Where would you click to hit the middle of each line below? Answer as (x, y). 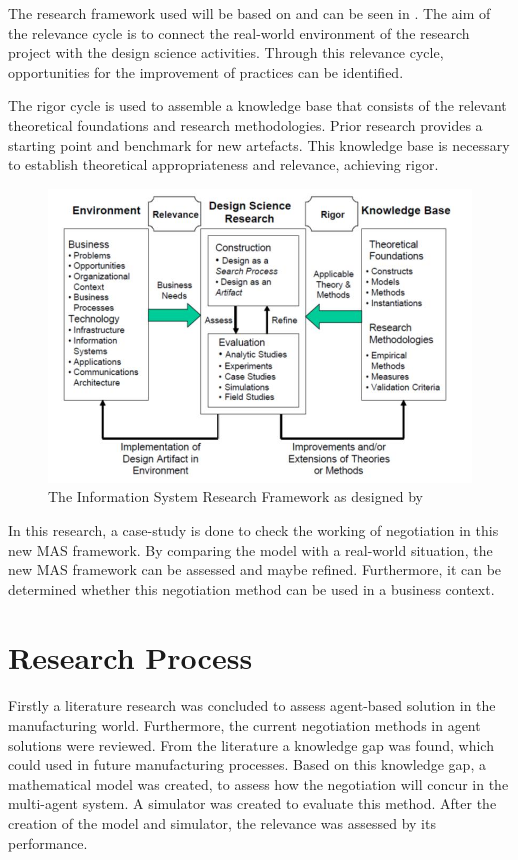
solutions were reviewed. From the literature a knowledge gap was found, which (251, 744)
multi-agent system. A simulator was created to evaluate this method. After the (252, 803)
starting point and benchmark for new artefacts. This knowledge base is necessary (259, 144)
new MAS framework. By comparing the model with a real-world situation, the (250, 549)
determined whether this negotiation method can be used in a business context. (251, 588)
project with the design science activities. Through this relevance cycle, (226, 52)
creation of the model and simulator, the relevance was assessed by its (222, 822)
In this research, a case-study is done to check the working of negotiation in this (253, 529)
